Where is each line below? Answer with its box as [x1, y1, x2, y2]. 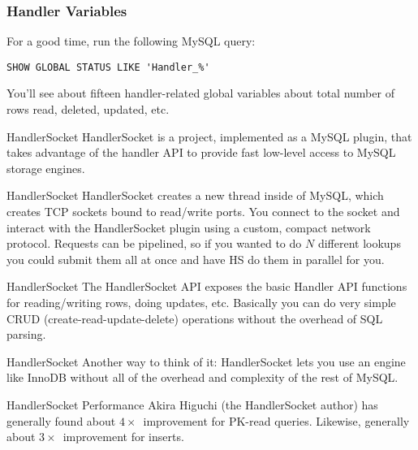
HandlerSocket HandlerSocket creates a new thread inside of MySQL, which [6, 187, 384, 204]
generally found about [6, 412, 116, 429]
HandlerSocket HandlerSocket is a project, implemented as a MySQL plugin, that [6, 128, 412, 145]
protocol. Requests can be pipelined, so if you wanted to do [6, 235, 302, 252]
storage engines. [6, 159, 85, 176]
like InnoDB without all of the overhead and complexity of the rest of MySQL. [6, 369, 399, 386]
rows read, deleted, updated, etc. [6, 101, 170, 118]
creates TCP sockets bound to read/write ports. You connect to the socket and [6, 203, 400, 220]
